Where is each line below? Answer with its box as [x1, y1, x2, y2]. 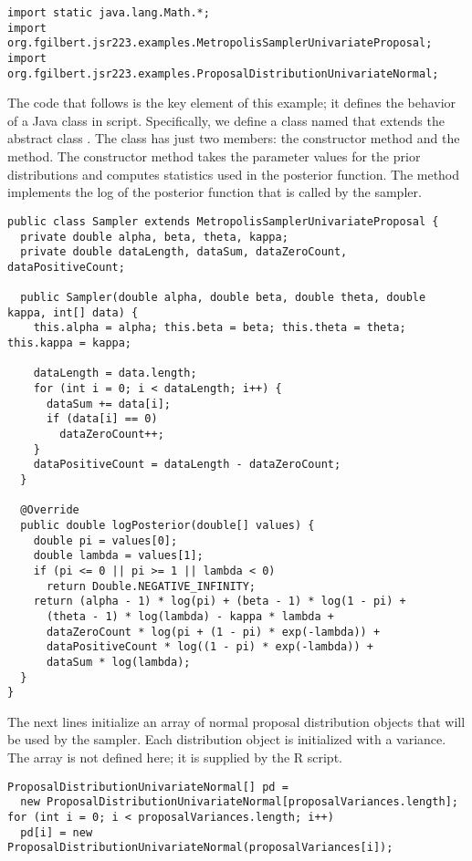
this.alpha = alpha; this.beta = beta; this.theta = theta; [33, 321, 406, 335]
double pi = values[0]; [33, 534, 178, 547]
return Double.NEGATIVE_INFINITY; [46, 579, 257, 593]
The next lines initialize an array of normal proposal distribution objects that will [7, 711, 466, 731]
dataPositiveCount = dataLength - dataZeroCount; [33, 458, 341, 472]
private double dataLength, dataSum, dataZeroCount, [20, 245, 348, 259]
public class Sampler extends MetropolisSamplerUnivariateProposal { [7, 214, 439, 228]
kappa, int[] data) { [7, 306, 139, 319]
